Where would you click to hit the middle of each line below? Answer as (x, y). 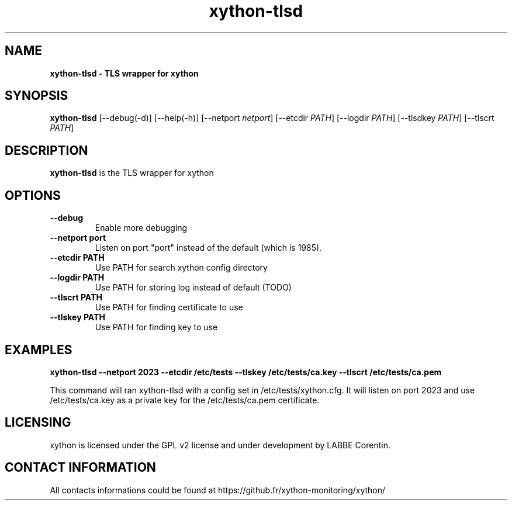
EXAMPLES (39, 350)
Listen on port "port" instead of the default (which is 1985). (208, 248)
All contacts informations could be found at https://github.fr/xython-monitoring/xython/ (218, 490)
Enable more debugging (141, 228)
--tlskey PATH (77, 317)
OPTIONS (33, 195)
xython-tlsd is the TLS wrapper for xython (132, 173)
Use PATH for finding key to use (156, 327)
